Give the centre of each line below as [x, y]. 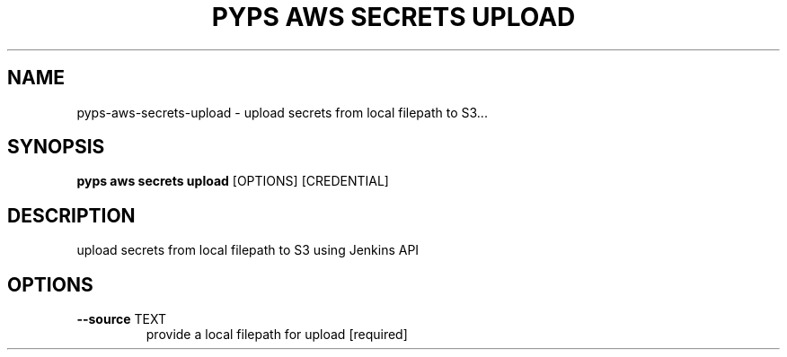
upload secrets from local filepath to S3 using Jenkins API [248, 250]
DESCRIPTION [71, 215]
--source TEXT [122, 319]
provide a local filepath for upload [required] [277, 335]
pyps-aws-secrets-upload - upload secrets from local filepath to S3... [282, 112]
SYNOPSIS [56, 147]
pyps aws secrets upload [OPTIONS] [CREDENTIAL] [233, 181]
